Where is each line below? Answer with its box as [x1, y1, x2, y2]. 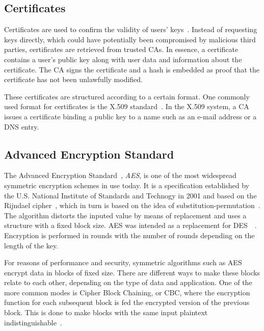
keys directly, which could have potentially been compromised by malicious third [4, 34, 256, 44]
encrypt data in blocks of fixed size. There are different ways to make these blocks [4, 267, 260, 277]
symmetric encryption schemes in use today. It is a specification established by [4, 180, 249, 190]
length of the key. [4, 240, 59, 250]
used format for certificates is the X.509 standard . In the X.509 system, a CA [4, 101, 249, 112]
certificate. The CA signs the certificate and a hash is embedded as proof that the [4, 64, 259, 74]
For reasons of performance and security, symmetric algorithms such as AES [4, 257, 242, 268]
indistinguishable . [4, 317, 62, 327]
